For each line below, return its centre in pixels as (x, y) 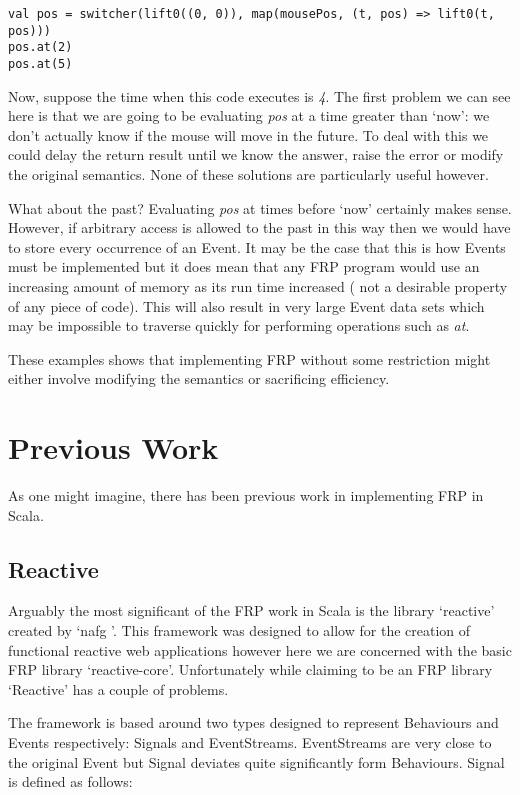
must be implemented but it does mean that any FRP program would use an (244, 266)
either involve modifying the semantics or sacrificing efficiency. (199, 378)
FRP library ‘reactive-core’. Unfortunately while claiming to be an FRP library (250, 669)
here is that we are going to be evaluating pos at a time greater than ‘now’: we (249, 115)
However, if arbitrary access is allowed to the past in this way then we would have (259, 227)
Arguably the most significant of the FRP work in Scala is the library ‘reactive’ (251, 610)
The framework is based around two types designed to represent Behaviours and (253, 722)
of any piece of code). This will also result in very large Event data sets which (246, 305)
